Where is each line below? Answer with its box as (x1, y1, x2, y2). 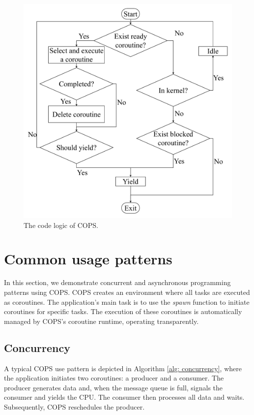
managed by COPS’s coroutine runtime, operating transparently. (4, 316, 199, 326)
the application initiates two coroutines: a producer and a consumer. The (4, 373, 224, 383)
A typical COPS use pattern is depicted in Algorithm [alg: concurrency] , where (4, 363, 242, 373)
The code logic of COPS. (24, 220, 98, 230)
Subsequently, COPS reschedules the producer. (4, 401, 145, 412)
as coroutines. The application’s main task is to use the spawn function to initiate (4, 296, 250, 307)
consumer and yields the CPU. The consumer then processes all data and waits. (4, 392, 245, 402)
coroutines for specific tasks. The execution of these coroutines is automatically (4, 306, 242, 317)
